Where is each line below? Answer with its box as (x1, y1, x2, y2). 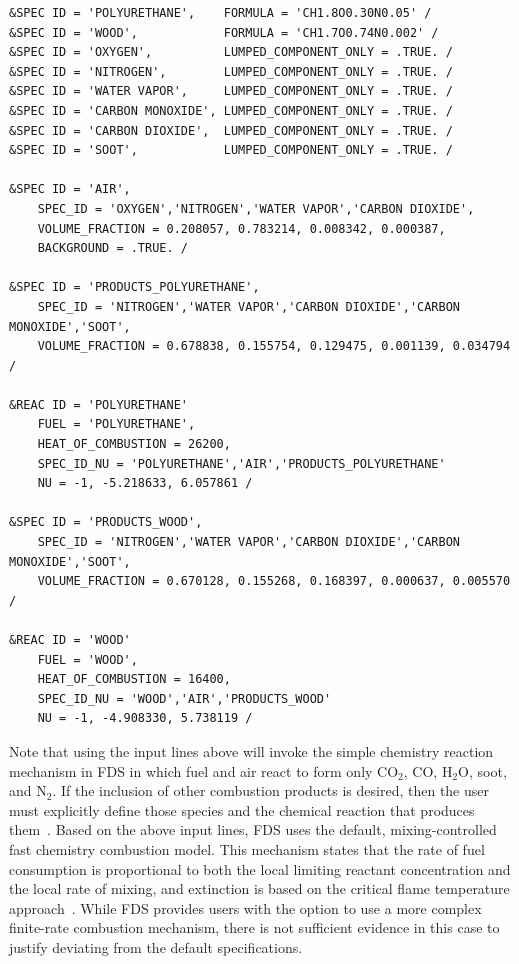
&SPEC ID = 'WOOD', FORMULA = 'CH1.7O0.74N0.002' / (9, 25, 439, 40)
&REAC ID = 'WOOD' (9, 633, 131, 647)
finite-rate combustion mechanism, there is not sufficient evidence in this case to (9, 917, 500, 938)
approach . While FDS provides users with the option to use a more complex (9, 897, 482, 918)
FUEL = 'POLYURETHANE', (37, 417, 196, 432)
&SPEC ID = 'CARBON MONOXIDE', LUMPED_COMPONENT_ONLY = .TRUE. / (9, 103, 453, 118)
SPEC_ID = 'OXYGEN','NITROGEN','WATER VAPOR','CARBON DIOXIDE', (37, 201, 475, 216)
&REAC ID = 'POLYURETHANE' (9, 397, 188, 412)
